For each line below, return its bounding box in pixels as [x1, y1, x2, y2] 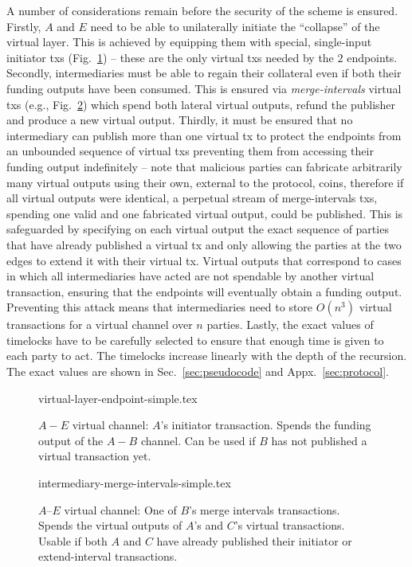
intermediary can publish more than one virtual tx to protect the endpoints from [6, 127, 402, 143]
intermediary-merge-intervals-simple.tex [38, 475, 231, 491]
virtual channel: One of [64, 501, 177, 518]
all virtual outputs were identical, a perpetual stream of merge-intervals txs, [6, 190, 378, 206]
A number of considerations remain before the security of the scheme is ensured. [6, 2, 398, 18]
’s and [194, 517, 224, 534]
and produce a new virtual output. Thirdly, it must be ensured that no [6, 111, 353, 128]
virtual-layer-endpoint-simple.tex [38, 389, 198, 406]
